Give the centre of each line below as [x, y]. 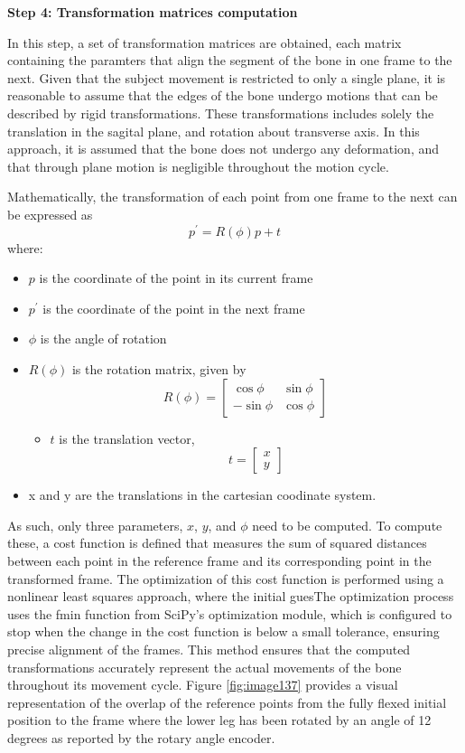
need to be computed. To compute [347, 525]
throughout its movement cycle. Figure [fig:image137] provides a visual [203, 685]
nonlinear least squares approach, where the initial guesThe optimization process [231, 596]
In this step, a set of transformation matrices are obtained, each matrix [205, 42]
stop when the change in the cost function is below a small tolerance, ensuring [223, 631]
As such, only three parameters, [95, 525]
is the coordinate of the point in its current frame [176, 278]
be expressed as [50, 214]
